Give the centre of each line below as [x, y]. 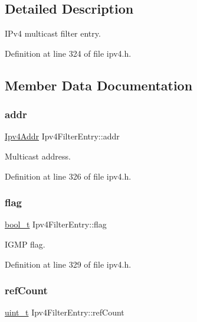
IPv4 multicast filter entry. [53, 33]
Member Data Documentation [99, 85]
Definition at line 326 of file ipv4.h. [68, 176]
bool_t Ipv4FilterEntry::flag [56, 224]
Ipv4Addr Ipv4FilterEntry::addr [62, 136]
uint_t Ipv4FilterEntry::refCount [65, 312]
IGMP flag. [25, 244]
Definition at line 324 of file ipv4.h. [68, 53]
